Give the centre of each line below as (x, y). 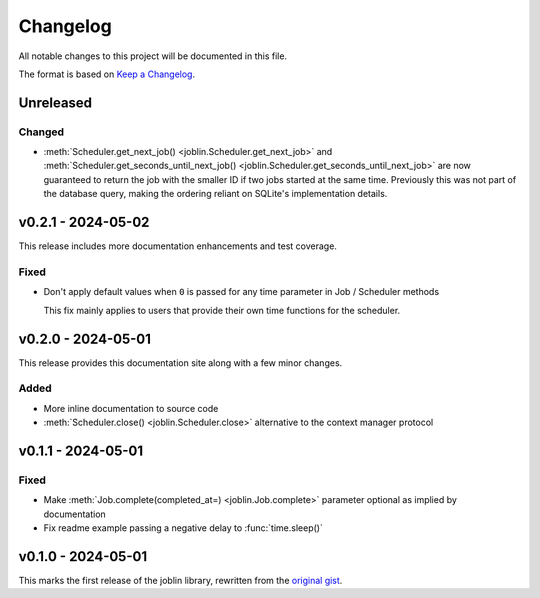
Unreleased (55, 102)
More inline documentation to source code (131, 408)
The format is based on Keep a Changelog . (106, 74)
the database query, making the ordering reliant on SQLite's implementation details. (215, 194)
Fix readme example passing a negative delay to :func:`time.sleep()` (183, 528)
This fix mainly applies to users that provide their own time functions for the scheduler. (222, 310)
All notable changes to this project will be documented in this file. (153, 56)
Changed (41, 132)
